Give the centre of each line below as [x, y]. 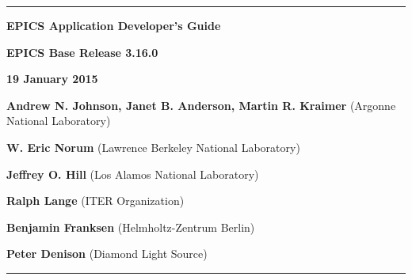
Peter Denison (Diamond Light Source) [107, 254]
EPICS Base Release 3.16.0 [82, 52]
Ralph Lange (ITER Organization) [95, 201]
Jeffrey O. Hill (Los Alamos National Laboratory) [133, 174]
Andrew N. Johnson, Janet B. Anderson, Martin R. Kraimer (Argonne [201, 105]
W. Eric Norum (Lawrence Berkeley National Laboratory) [153, 147]
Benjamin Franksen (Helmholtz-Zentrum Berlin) [131, 227]
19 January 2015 [52, 79]
